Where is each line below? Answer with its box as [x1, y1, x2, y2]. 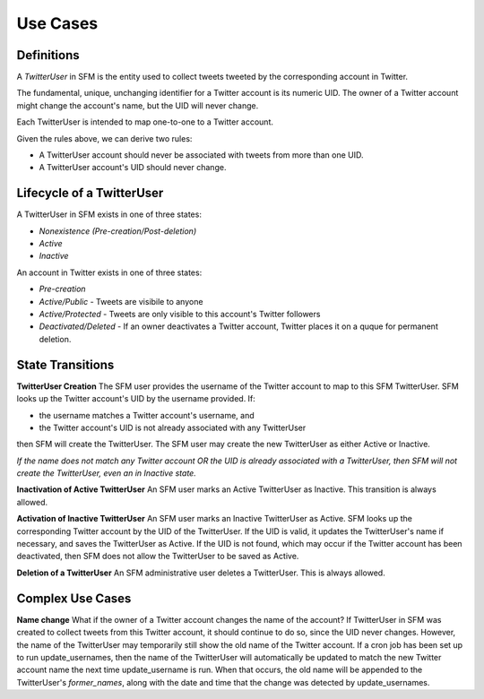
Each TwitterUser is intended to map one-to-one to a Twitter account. [16, 116, 273, 127]
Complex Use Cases [16, 591, 132, 606]
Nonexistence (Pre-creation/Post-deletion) [39, 225, 197, 237]
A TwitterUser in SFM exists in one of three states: [16, 209, 202, 220]
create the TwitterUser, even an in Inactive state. [16, 468, 196, 479]
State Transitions [16, 357, 115, 372]
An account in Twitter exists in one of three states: [16, 267, 203, 278]
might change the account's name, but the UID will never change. [16, 99, 259, 111]
